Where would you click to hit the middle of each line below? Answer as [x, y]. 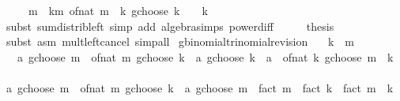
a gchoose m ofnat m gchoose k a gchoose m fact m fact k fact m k [200, 87]
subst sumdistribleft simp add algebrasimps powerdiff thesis [170, 26]
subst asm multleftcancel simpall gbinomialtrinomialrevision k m [180, 41]
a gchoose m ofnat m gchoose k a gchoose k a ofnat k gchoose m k [205, 56]
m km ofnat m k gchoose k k [118, 10]
